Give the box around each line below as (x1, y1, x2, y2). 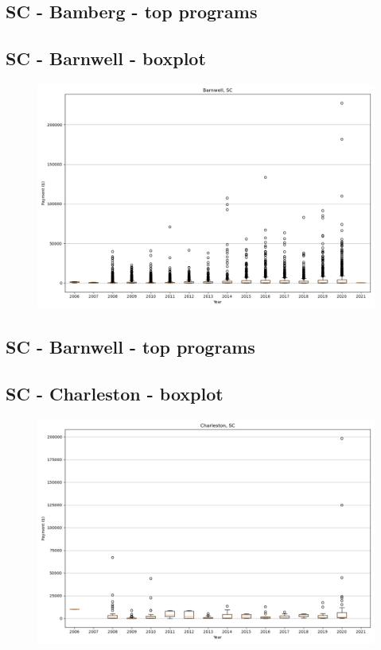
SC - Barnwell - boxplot (6, 46, 206, 71)
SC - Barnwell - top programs (6, 335, 255, 359)
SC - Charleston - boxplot (6, 381, 224, 406)
